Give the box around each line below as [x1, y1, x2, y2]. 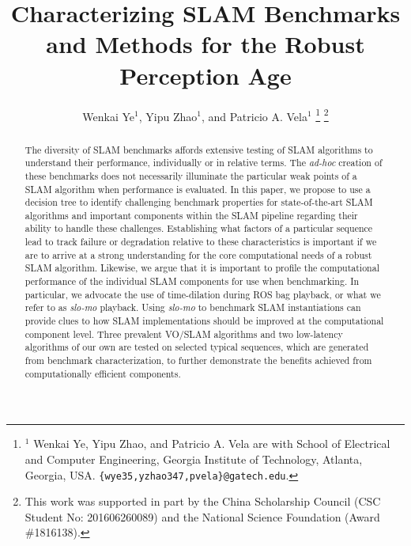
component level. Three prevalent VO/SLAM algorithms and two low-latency [25, 327, 343, 340]
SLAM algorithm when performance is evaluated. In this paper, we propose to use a [25, 182, 371, 195]
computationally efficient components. [25, 366, 181, 380]
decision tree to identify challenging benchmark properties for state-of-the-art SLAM [25, 195, 373, 209]
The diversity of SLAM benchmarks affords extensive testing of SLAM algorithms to [25, 142, 373, 156]
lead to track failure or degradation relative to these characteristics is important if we [25, 235, 377, 248]
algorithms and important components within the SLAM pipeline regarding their [25, 208, 358, 222]
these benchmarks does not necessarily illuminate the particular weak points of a [25, 169, 357, 182]
